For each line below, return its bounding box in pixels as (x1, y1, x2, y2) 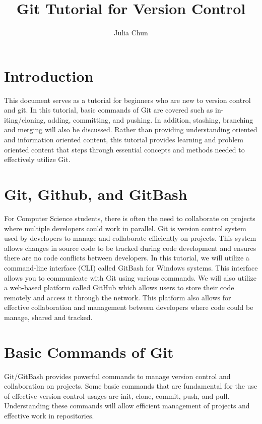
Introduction (4, 65, 94, 86)
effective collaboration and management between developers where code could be (4, 302, 253, 312)
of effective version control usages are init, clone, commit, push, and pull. (4, 390, 230, 401)
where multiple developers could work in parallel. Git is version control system (4, 223, 246, 233)
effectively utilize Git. (4, 154, 71, 165)
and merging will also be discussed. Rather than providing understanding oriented (4, 124, 257, 135)
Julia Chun (114, 27, 148, 38)
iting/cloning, (4, 114, 46, 125)
